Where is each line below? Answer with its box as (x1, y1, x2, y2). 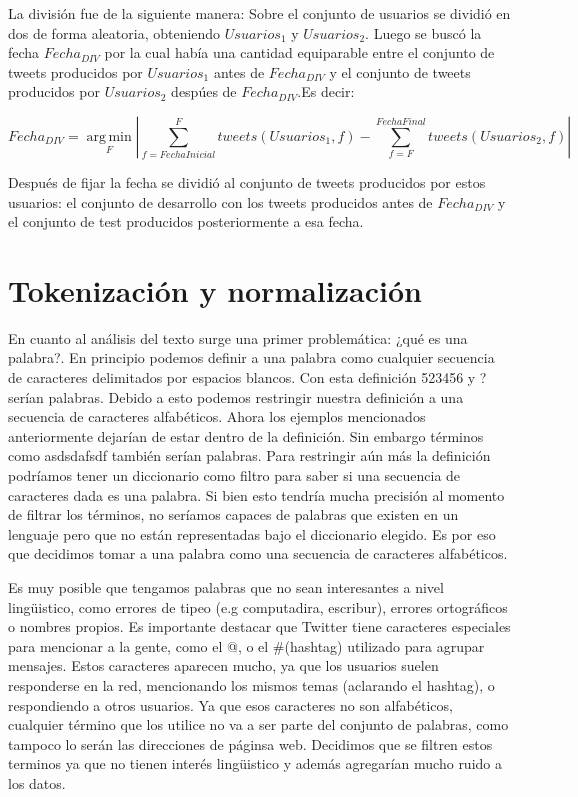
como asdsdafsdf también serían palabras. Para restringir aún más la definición (8, 445, 491, 466)
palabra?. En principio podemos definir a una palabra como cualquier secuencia (8, 347, 495, 368)
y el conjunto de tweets (329, 61, 471, 82)
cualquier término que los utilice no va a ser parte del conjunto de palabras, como (8, 714, 509, 735)
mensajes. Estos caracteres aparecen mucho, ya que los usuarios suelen (8, 655, 439, 676)
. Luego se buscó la (365, 22, 482, 43)
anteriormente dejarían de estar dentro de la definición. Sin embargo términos (8, 425, 484, 446)
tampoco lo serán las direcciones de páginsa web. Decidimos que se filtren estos (8, 733, 493, 754)
